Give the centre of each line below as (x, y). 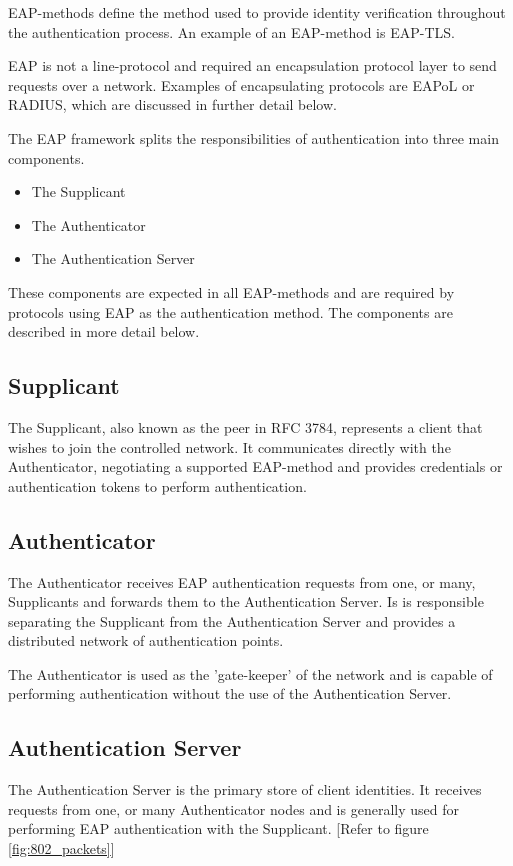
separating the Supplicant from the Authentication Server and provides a (232, 620)
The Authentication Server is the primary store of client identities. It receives (245, 789)
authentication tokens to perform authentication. (157, 485)
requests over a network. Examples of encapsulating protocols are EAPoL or (241, 84)
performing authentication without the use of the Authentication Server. (230, 693)
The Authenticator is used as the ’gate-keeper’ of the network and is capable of (250, 673)
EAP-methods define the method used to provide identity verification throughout (257, 12)
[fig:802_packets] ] (61, 848)
